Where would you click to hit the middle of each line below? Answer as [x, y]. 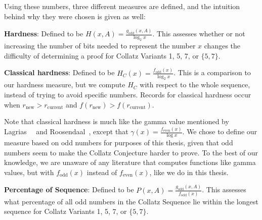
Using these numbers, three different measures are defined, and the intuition [122, 6]
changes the [222, 46]
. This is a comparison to [212, 72]
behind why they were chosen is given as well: [75, 16]
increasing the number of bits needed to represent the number [100, 46]
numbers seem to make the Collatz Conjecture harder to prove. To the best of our [131, 152]
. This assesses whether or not [199, 34]
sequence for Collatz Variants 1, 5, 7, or [65, 211]
